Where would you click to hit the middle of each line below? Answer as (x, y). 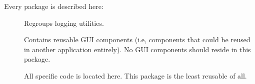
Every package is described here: (54, 6)
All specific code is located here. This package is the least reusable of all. (135, 75)
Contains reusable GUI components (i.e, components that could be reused (137, 40)
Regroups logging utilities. (64, 23)
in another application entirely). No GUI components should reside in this (137, 49)
